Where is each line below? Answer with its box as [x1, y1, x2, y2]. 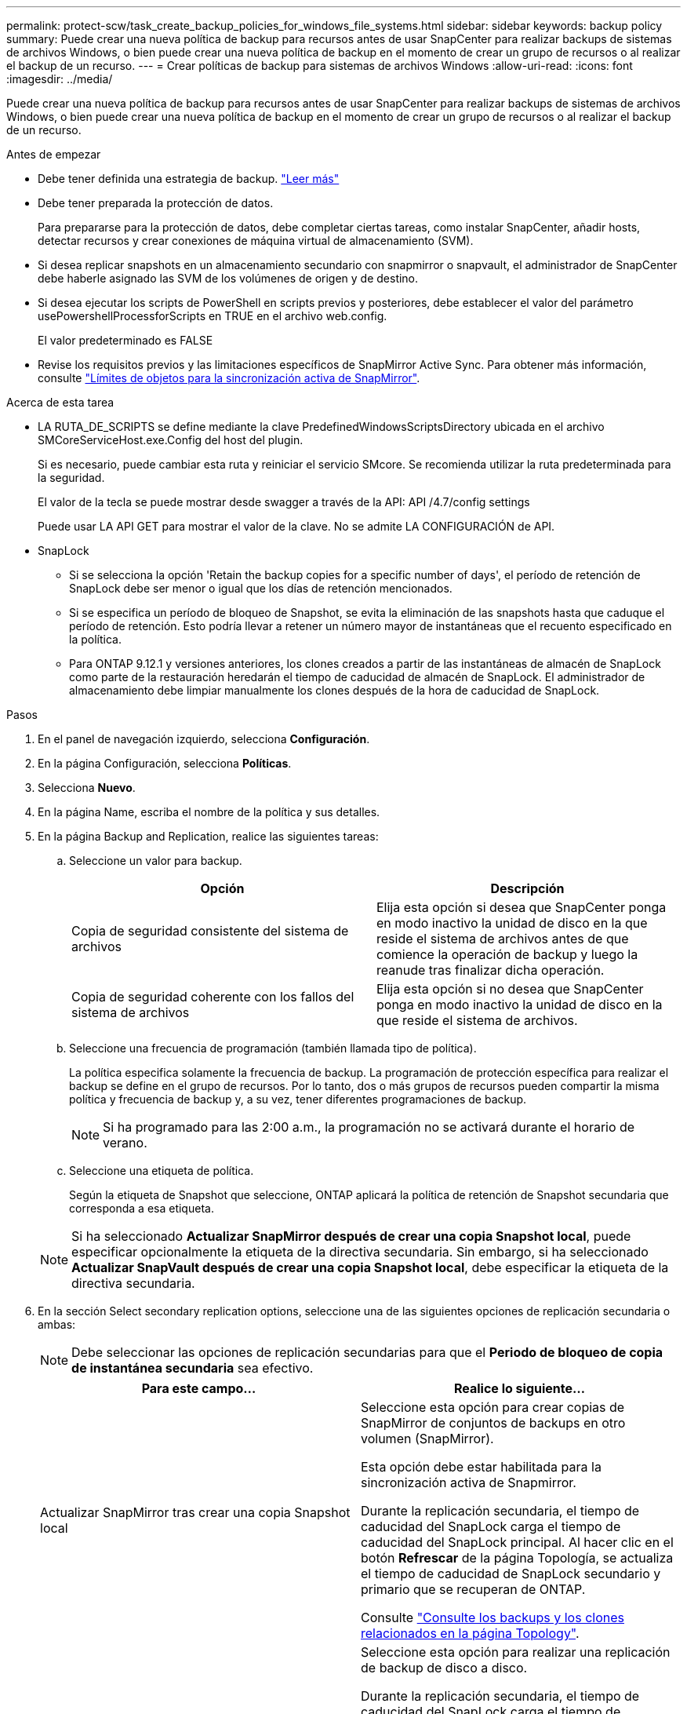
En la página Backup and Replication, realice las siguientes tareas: [38, 830, 379, 843]
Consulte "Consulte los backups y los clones [361, 1610, 624, 1625]
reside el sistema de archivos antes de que [376, 931, 629, 946]
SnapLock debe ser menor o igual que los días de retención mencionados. [69, 582, 453, 595]
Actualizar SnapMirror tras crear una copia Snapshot [40, 1504, 351, 1520]
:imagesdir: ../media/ [6, 72, 113, 86]
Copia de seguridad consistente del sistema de [71, 923, 349, 939]
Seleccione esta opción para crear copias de [361, 1399, 625, 1415]
